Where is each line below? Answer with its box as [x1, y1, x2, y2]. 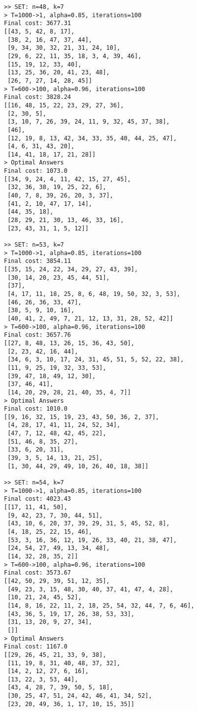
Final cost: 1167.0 [4, 643, 67, 650]
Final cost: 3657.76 [4, 331, 71, 339]
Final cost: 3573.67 [4, 569, 71, 577]
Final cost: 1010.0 [4, 405, 67, 413]
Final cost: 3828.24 [4, 94, 71, 101]
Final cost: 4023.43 [4, 495, 71, 503]
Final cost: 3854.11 [4, 258, 71, 265]
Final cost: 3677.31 [4, 20, 71, 27]
